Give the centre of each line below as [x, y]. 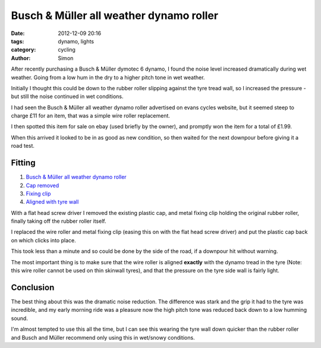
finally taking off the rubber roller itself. [59, 221]
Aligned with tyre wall [52, 202]
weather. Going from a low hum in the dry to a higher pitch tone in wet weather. [108, 77]
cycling [67, 50]
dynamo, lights [76, 41]
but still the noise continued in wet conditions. [67, 97]
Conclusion [33, 287]
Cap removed [43, 185]
